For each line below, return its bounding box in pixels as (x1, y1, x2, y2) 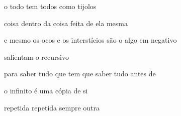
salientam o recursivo (4, 51, 69, 62)
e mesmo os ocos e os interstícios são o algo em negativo (4, 35, 177, 45)
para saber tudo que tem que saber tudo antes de (4, 68, 156, 79)
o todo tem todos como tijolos (4, 1, 97, 11)
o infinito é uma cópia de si (4, 85, 88, 95)
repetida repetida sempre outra (4, 102, 100, 112)
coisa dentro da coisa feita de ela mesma (4, 18, 128, 28)
